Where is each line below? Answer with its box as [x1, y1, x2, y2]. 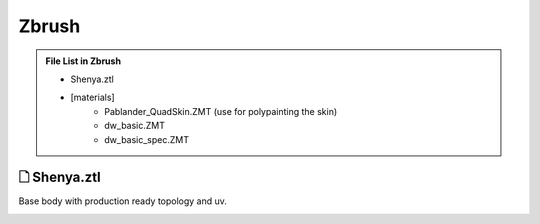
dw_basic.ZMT [104, 120, 165, 132]
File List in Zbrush [45, 55, 122, 67]
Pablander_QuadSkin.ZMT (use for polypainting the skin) [104, 105, 338, 117]
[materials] [70, 91, 115, 104]
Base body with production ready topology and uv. [18, 195, 227, 207]
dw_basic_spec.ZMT [104, 133, 190, 145]
